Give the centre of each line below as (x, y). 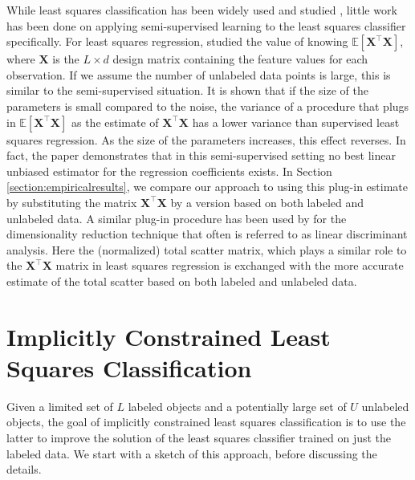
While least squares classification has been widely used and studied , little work (202, 10)
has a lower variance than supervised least (296, 122)
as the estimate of (115, 122)
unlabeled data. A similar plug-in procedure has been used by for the (177, 218)
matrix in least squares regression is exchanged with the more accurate (230, 265)
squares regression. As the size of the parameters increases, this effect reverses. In (206, 139)
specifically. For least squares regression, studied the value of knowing (177, 41)
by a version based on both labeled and (267, 202)
